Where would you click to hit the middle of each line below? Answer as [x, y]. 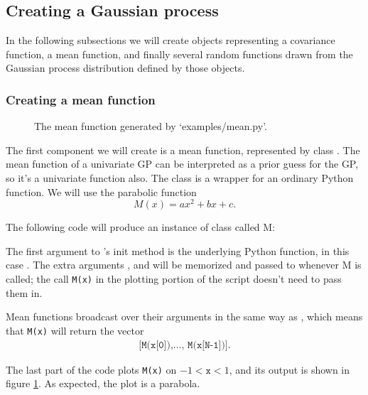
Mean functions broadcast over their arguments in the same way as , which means [184, 316]
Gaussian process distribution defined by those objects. [125, 68]
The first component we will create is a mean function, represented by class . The [183, 150]
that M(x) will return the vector [75, 330]
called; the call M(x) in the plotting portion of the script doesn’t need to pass [174, 279]
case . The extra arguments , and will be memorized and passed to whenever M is [184, 265]
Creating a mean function [81, 99]
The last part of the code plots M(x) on [91, 369]
